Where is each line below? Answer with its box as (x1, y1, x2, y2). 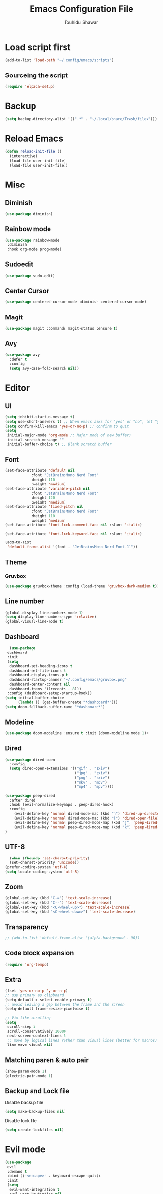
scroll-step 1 (7, 1024, 36, 1029)
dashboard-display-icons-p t (9, 673, 68, 678)
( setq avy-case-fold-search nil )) (9, 366, 79, 371)
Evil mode (5, 1144, 46, 1155)
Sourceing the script (5, 71, 68, 79)
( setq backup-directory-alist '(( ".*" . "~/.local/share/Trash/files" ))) (5, 117, 158, 122)
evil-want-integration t (9, 1187, 60, 1192)
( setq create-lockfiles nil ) (5, 1127, 64, 1133)
